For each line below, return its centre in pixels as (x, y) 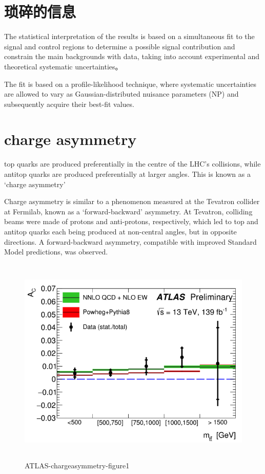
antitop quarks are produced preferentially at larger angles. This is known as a (127, 174)
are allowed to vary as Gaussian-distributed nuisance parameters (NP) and (121, 94)
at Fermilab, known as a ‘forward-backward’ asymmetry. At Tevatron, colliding (128, 211)
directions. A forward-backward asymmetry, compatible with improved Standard (130, 241)
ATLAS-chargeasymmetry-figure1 (77, 466)
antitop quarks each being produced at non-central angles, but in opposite (120, 231)
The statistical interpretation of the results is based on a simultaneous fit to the (129, 36)
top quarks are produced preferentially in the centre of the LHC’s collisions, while (132, 164)
